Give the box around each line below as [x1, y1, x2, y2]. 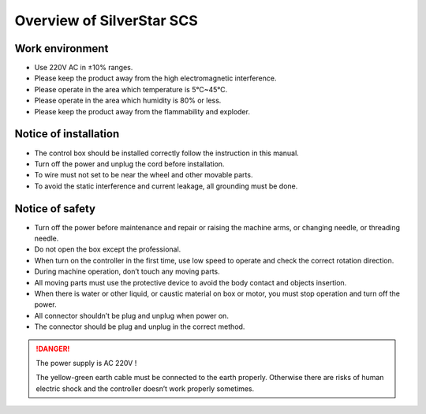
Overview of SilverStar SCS [14, 12, 198, 29]
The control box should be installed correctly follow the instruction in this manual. [34, 148, 299, 158]
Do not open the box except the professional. [34, 244, 181, 254]
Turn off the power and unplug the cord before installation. [34, 159, 225, 169]
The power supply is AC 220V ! [35, 358, 137, 367]
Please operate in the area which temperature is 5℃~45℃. [34, 84, 228, 94]
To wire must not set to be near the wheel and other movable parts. [34, 170, 253, 180]
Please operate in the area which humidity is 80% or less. [34, 95, 222, 106]
